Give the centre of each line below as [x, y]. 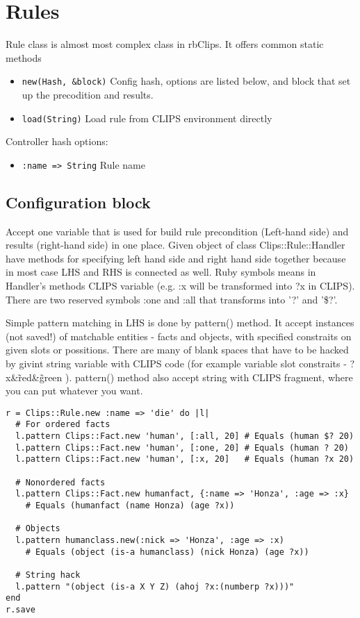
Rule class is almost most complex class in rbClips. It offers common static [165, 44]
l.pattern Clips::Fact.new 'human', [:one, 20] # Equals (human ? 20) [182, 448]
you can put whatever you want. [74, 391]
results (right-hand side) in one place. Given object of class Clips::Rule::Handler [175, 245]
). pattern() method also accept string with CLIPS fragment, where [209, 377]
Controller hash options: [57, 141]
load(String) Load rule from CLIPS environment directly [147, 118]
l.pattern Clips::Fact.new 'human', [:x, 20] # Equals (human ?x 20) [185, 459]
